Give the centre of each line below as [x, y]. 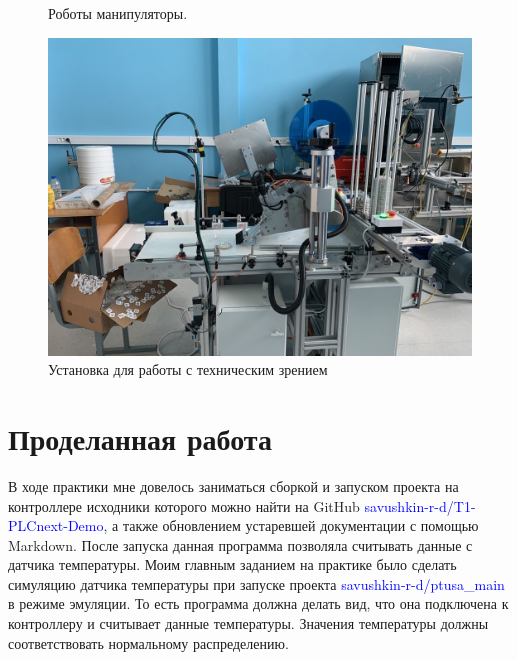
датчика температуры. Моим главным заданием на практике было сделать [232, 564]
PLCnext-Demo [56, 525]
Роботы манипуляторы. [118, 13]
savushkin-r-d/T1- [420, 505]
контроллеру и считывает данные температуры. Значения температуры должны [248, 623]
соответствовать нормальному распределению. [148, 642]
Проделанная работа [140, 437]
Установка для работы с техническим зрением [188, 369]
